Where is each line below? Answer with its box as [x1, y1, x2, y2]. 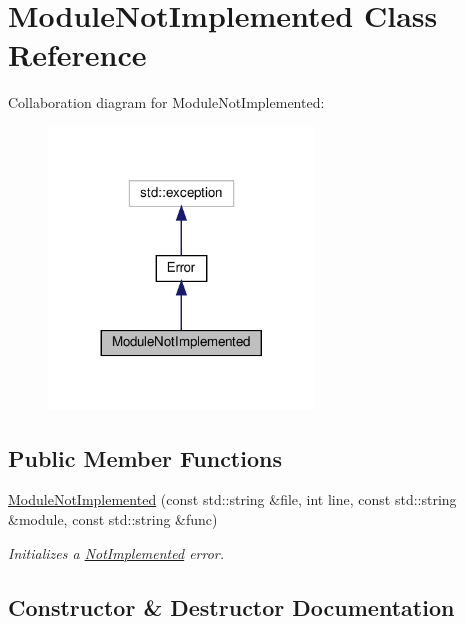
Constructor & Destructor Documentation [8, 591, 455, 622]
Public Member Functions [8, 442, 282, 473]
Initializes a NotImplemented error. [8, 542, 225, 563]
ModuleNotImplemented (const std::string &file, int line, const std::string [8, 489, 457, 510]
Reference [8, 34, 147, 75]
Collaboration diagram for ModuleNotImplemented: [8, 92, 325, 113]
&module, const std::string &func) [8, 508, 218, 529]
